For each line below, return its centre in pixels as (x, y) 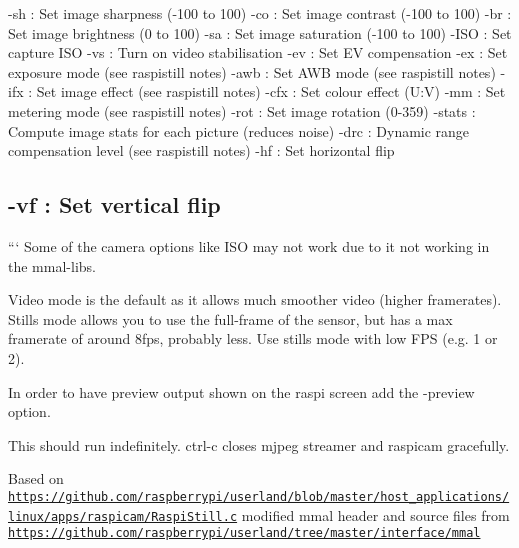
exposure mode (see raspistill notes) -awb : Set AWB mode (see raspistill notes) (252, 71)
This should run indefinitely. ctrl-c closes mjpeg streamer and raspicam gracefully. (259, 444)
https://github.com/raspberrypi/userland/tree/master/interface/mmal (244, 533)
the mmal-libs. (52, 265)
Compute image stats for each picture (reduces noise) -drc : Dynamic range (239, 130)
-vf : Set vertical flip (114, 204)
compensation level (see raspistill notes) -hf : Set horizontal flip (201, 150)
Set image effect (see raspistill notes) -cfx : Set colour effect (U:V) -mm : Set (271, 91)
